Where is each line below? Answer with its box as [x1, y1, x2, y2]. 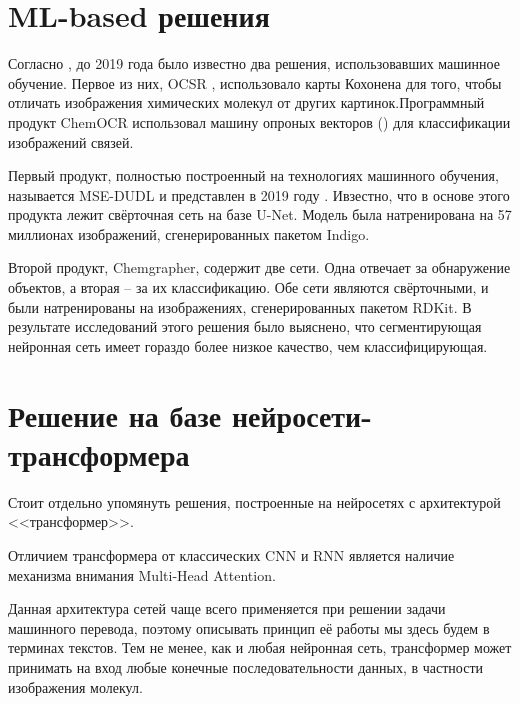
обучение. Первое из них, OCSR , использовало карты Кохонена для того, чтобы [8, 72, 502, 93]
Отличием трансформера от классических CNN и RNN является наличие [8, 544, 455, 565]
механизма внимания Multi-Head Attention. [8, 564, 276, 585]
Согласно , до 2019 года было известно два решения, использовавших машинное [8, 53, 500, 74]
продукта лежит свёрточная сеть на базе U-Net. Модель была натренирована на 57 [8, 204, 512, 225]
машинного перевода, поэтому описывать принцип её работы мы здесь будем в [8, 617, 490, 638]
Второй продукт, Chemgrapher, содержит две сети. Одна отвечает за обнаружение [8, 257, 511, 278]
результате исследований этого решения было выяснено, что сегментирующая [8, 316, 482, 337]
